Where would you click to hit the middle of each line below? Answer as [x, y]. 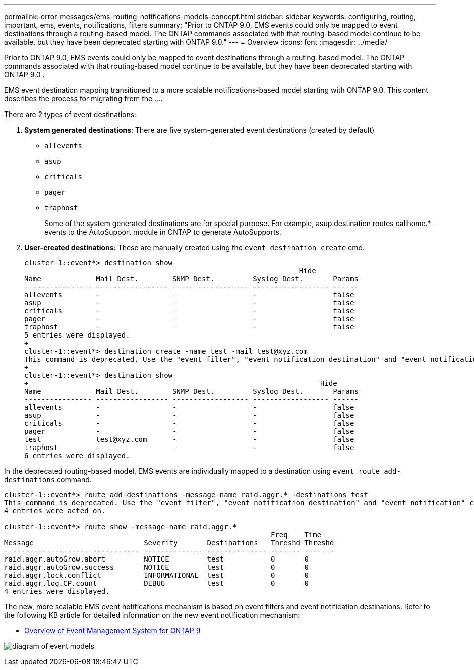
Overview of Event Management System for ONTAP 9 [112, 631]
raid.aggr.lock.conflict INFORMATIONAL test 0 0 [156, 575]
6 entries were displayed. [77, 456]
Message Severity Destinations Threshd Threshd [169, 543]
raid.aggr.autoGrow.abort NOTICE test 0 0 [156, 559]
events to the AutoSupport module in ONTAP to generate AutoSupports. [163, 232]
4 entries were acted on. [55, 511]
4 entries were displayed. [57, 591]
